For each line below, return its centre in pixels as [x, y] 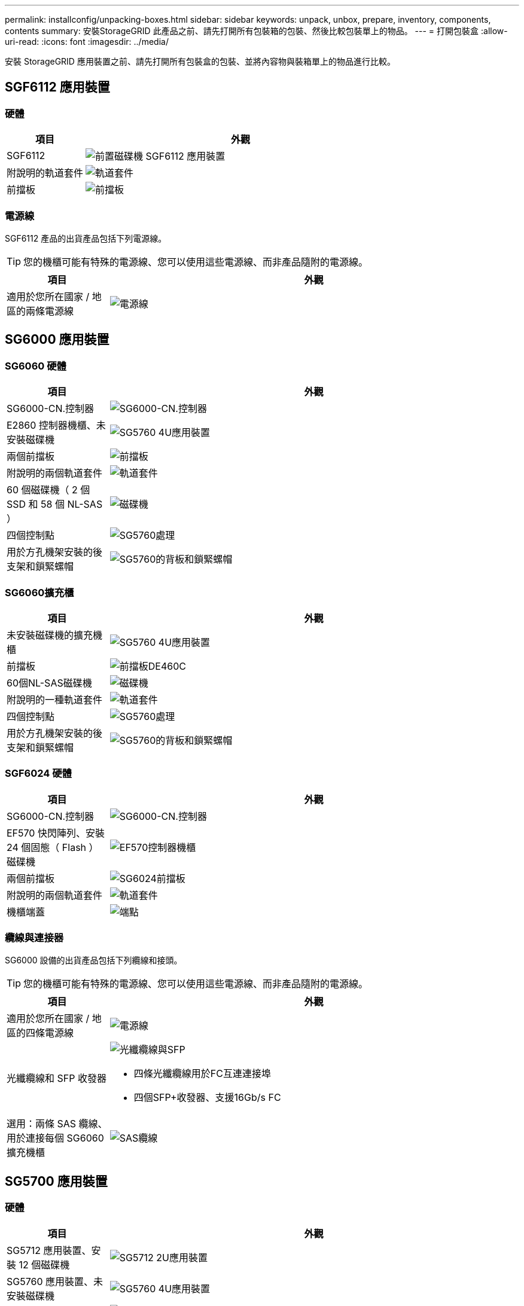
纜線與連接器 [34, 938]
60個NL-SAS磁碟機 [49, 683]
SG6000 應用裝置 [57, 340]
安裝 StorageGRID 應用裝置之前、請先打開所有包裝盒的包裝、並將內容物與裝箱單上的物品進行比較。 [200, 61]
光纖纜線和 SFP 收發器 [57, 1078]
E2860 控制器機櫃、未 [56, 425]
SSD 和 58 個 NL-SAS [55, 504]
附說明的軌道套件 [45, 173]
